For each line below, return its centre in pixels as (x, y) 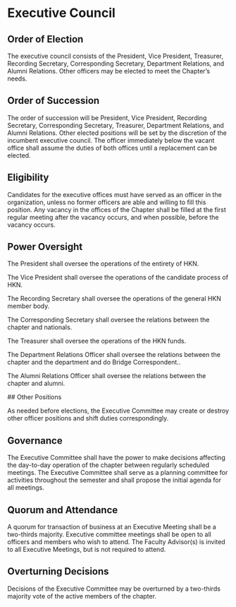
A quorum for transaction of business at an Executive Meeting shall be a (112, 527)
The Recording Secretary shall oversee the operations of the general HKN (114, 299)
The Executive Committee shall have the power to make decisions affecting (116, 458)
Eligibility (28, 178)
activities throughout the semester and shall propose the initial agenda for (114, 480)
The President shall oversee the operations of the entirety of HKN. (103, 264)
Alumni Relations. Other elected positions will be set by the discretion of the (117, 133)
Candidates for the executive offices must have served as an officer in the (114, 194)
